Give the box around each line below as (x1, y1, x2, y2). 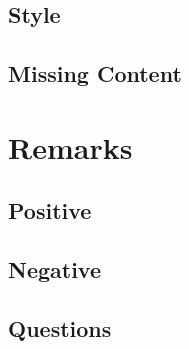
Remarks (8, 126, 133, 167)
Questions (8, 312, 112, 343)
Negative (8, 254, 102, 285)
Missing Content (8, 58, 182, 89)
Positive (8, 195, 92, 226)
